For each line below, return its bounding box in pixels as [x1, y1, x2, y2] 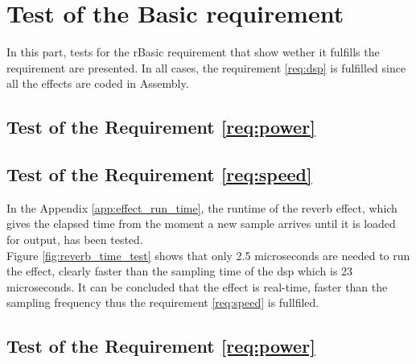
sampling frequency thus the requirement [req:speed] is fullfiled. [6, 294, 319, 311]
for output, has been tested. [6, 231, 143, 248]
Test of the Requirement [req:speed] [6, 162, 312, 187]
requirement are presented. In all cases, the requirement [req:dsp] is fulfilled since [6, 59, 406, 76]
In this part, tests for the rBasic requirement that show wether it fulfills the [6, 43, 380, 60]
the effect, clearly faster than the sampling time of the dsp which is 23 [6, 263, 353, 279]
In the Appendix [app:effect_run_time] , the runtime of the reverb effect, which [6, 199, 397, 216]
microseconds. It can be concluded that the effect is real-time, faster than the [6, 278, 388, 295]
